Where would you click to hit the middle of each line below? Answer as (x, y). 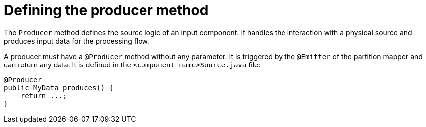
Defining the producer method (106, 10)
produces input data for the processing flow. (77, 41)
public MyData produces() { (59, 88)
